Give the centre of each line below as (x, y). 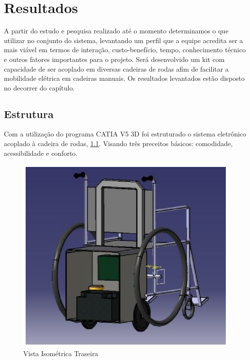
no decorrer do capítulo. (39, 87)
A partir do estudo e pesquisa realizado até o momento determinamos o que (116, 31)
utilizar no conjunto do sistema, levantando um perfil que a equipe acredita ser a (124, 40)
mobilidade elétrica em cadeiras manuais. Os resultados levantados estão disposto (124, 78)
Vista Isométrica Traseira (61, 353)
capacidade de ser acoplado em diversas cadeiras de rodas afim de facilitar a (116, 68)
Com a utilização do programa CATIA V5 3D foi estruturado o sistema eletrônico (125, 134)
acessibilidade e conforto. (41, 153)
